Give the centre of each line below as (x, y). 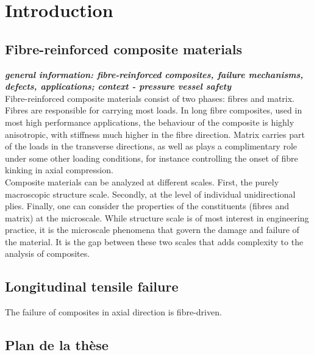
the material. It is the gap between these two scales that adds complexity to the (154, 241)
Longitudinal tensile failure (92, 286)
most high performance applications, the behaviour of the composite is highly (150, 122)
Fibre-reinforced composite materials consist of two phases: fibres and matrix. (150, 98)
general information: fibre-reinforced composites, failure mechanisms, (154, 74)
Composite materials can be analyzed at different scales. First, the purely (142, 181)
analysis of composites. (48, 253)
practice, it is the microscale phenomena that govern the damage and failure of (152, 230)
